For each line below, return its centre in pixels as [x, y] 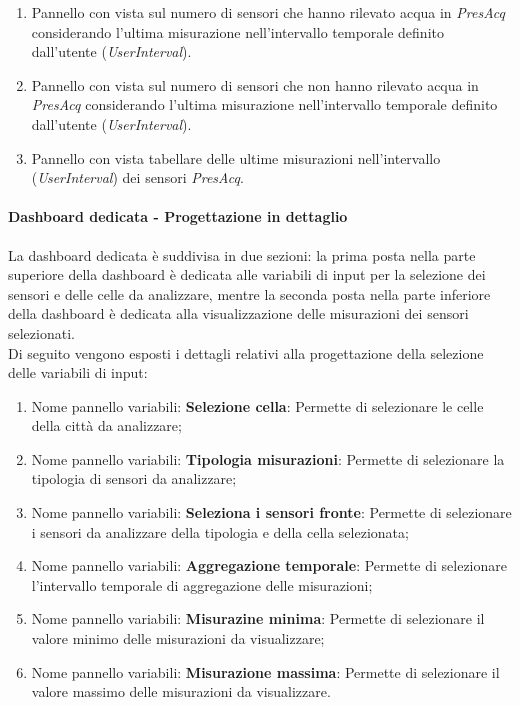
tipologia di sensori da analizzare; [134, 478]
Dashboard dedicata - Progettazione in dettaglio [178, 216]
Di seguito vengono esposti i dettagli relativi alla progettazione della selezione [246, 352]
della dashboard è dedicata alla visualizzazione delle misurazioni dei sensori [238, 313]
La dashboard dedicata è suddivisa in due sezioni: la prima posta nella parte [242, 254]
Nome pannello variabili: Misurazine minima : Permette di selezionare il [258, 618]
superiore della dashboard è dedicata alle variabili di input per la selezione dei [247, 274]
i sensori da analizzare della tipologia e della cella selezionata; [220, 531]
